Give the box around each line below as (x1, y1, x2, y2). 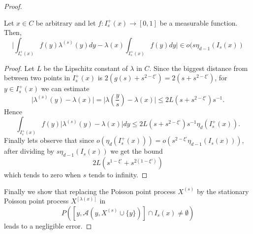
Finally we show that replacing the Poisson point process (4, 186, 176, 196)
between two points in (4, 72, 70, 83)
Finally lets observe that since (4, 135, 95, 145)
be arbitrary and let (35, 17, 96, 28)
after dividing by (4, 146, 54, 156)
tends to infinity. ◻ (88, 169, 148, 180)
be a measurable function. (159, 17, 238, 28)
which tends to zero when (4, 169, 81, 180)
